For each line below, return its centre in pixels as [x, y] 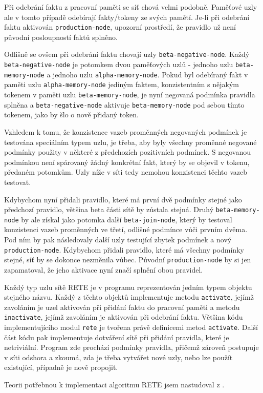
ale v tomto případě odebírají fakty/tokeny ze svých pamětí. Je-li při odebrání [127, 17]
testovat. [18, 182]
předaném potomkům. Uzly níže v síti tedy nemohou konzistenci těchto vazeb [126, 172]
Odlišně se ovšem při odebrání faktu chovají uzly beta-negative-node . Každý [127, 54]
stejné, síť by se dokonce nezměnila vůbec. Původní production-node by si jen [128, 260]
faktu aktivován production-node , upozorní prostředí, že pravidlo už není [120, 27]
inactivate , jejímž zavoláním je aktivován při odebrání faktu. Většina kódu [124, 317]
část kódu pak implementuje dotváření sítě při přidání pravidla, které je [117, 337]
